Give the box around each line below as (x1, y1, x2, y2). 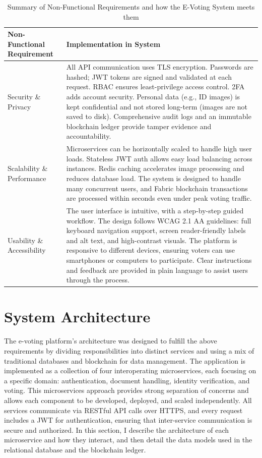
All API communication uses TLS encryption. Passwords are (66, 62, 253, 72)
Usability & (8, 235, 43, 245)
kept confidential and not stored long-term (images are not (66, 101, 247, 111)
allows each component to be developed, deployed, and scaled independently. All (4, 394, 252, 405)
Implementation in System (66, 38, 161, 49)
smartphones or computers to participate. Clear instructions (66, 255, 252, 265)
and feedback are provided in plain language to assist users (66, 264, 248, 275)
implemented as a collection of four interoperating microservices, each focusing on (4, 365, 256, 376)
